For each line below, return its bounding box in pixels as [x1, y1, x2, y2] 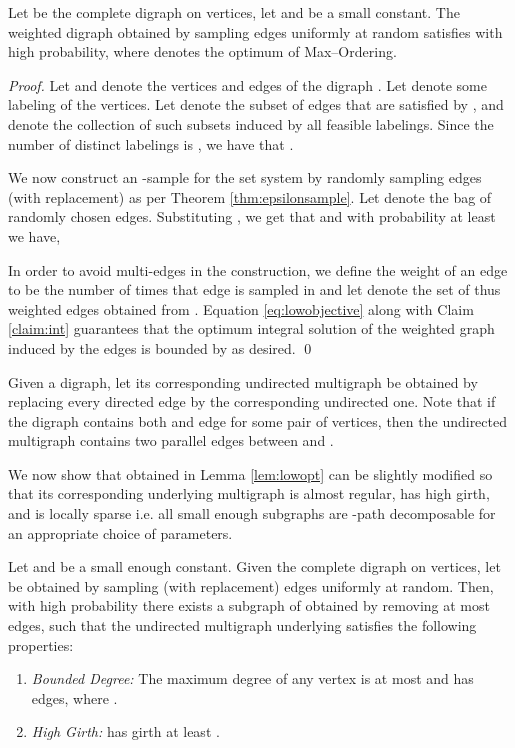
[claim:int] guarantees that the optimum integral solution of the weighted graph [8, 318, 495, 339]
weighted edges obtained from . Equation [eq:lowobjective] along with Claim [8, 298, 474, 319]
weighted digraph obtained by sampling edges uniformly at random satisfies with [8, 21, 503, 42]
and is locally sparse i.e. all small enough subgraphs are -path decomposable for [8, 503, 496, 524]
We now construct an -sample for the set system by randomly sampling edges [8, 167, 482, 188]
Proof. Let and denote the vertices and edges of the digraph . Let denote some [8, 74, 487, 95]
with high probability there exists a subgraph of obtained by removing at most [8, 595, 490, 616]
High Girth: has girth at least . [31, 721, 220, 742]
